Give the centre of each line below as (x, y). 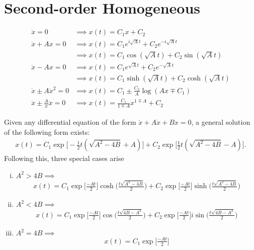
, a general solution (221, 122)
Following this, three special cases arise (64, 158)
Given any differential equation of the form (70, 122)
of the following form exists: (47, 132)
